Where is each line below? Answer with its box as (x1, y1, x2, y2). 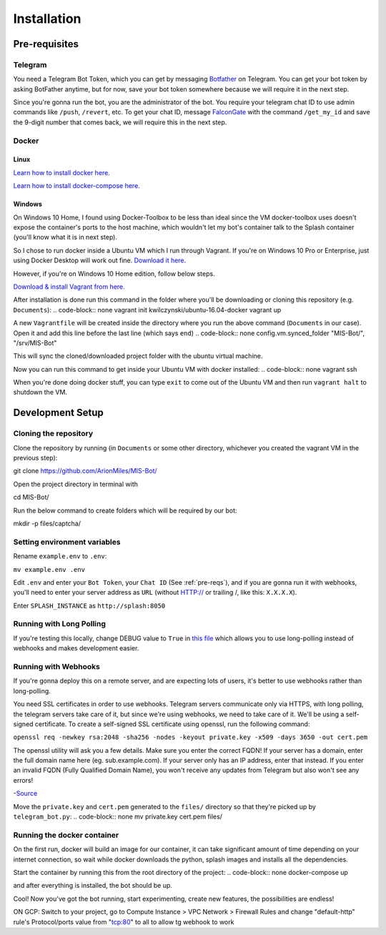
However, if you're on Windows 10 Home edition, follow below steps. (13, 269, 215, 278)
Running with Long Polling (13, 619, 107, 629)
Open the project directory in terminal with (13, 480, 139, 488)
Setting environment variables (13, 537, 121, 547)
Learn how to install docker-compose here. (13, 182, 141, 190)
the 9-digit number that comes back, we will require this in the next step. (13, 118, 227, 127)
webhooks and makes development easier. (13, 644, 139, 653)
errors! (13, 776, 34, 784)
